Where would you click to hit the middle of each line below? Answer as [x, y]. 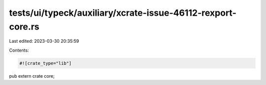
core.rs [24, 27]
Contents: [19, 50]
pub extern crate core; [32, 76]
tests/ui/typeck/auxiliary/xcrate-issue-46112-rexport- [123, 13]
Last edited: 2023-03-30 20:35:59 [44, 41]
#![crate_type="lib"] [46, 63]
